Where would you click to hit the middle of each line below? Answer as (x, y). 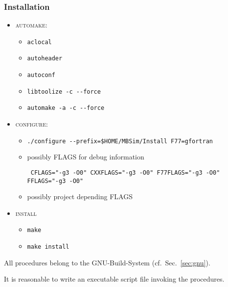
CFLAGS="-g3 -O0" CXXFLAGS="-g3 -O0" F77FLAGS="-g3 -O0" (125, 172)
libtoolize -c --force (64, 91)
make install (48, 247)
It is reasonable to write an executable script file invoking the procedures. (114, 279)
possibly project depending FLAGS (80, 196)
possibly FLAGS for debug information (86, 157)
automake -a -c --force (66, 108)
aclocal (39, 42)
